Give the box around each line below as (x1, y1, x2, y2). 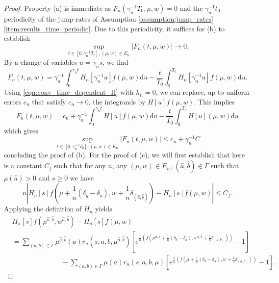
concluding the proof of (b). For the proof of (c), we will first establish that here (4, 150, 245, 160)
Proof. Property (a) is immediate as (4, 3, 111, 13)
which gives (4, 125, 38, 135)
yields (95, 204, 112, 214)
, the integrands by (88, 96, 146, 106)
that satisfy (32, 96, 66, 106)
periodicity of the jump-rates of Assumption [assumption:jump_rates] (4, 14, 213, 24)
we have (70, 173, 94, 183)
